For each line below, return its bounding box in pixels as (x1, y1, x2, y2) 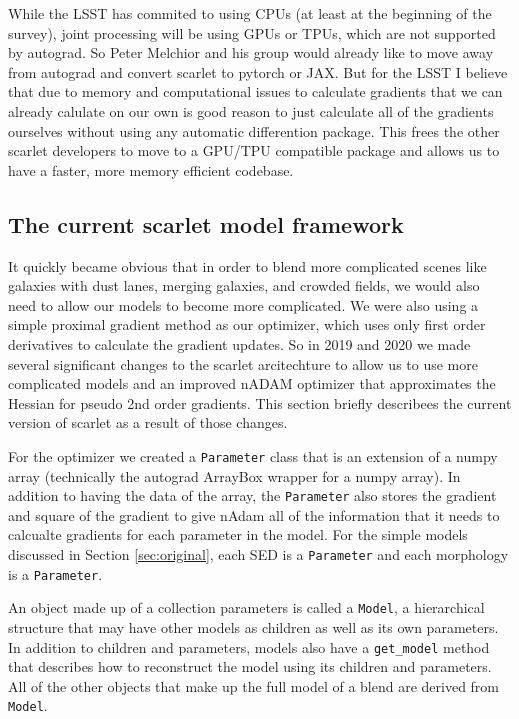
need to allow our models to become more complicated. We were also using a (8, 294, 479, 315)
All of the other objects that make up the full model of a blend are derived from (8, 675, 500, 696)
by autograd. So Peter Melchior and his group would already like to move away (8, 42, 494, 63)
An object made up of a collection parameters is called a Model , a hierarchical (8, 597, 485, 618)
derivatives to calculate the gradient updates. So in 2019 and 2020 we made (8, 333, 471, 354)
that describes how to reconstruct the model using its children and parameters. (8, 656, 492, 677)
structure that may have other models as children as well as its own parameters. (8, 616, 499, 637)
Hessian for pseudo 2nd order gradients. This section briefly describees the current (8, 392, 512, 413)
